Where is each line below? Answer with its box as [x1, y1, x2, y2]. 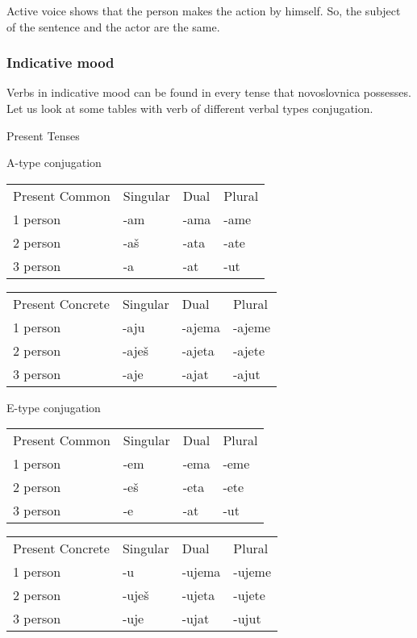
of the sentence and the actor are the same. [6, 18, 220, 35]
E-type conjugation [6, 398, 101, 415]
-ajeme [232, 317, 271, 336]
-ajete [232, 340, 265, 360]
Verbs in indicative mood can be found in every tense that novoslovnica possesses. [6, 84, 411, 101]
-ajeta [181, 340, 215, 360]
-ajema [181, 317, 220, 336]
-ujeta [181, 586, 215, 605]
